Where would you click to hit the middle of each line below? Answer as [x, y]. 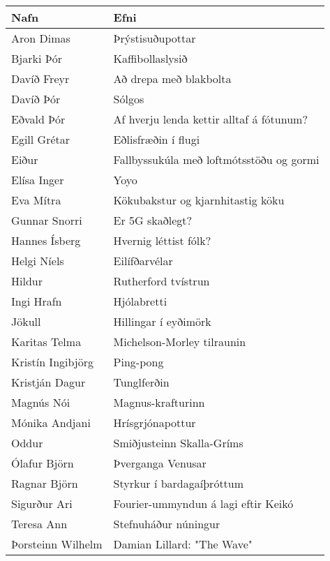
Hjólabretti [140, 301]
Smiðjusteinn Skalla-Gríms [178, 443]
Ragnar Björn [45, 483]
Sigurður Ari [42, 503]
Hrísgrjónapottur [155, 422]
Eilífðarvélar [143, 261]
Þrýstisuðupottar [155, 38]
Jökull [26, 321]
